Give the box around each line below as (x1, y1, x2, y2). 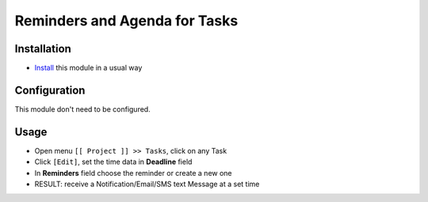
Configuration (14, 83, 86, 97)
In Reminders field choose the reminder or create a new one (34, 168, 233, 177)
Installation (14, 42, 71, 55)
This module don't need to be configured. (14, 104, 151, 114)
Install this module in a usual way (34, 63, 143, 73)
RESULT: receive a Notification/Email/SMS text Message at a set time (34, 179, 260, 189)
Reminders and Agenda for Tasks (14, 12, 239, 29)
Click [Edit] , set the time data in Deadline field (34, 157, 193, 166)
